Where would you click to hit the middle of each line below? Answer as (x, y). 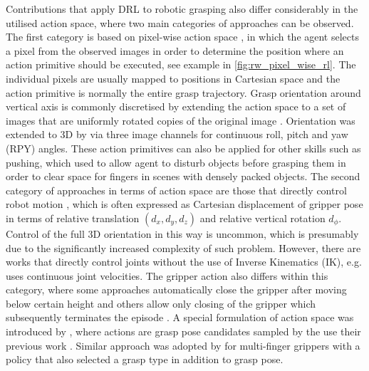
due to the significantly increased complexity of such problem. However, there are (183, 247)
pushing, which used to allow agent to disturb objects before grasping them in (176, 162)
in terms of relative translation (73, 218)
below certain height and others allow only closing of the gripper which (161, 303)
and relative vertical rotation (263, 218)
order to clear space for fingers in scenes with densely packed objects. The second (183, 176)
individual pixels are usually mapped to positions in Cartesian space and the (173, 78)
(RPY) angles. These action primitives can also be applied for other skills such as (183, 148)
